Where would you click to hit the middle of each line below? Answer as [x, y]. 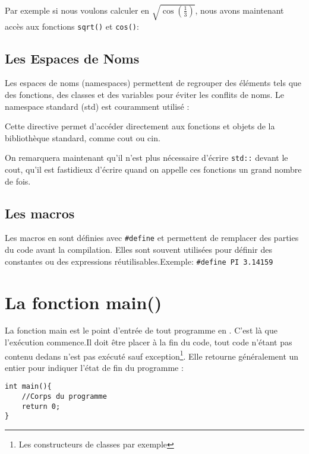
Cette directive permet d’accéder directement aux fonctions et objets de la [140, 126]
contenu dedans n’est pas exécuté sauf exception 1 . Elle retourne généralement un [152, 355]
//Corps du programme [64, 397]
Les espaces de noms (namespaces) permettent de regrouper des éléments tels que [153, 83]
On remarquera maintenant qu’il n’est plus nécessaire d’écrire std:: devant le [146, 158]
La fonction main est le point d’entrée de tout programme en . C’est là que [141, 330]
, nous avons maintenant [239, 10]
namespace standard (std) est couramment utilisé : [97, 106]
